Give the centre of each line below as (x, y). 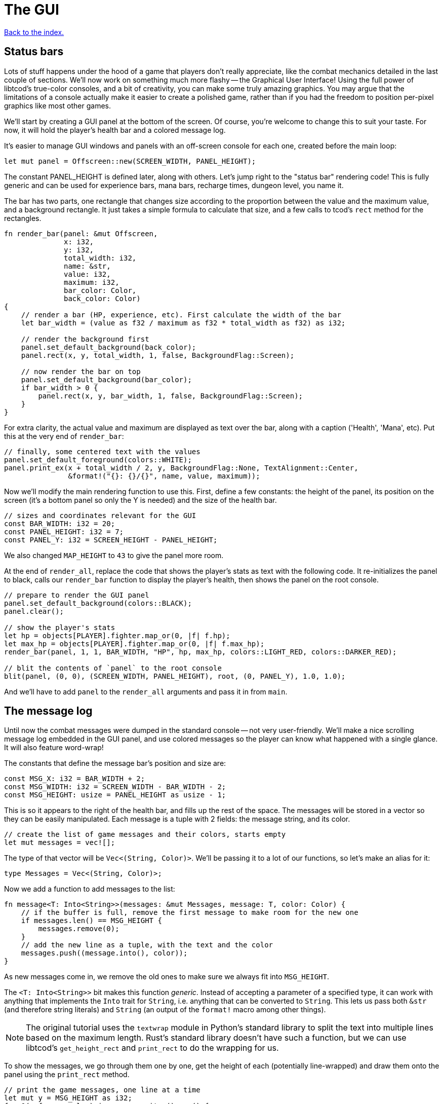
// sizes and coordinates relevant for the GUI (100, 515)
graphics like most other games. (58, 105)
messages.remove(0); (79, 929)
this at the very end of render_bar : (64, 436)
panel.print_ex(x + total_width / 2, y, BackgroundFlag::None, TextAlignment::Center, (181, 468)
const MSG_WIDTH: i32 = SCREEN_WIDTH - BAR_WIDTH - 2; (115, 787)
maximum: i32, (92, 282)
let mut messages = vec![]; (60, 843)
